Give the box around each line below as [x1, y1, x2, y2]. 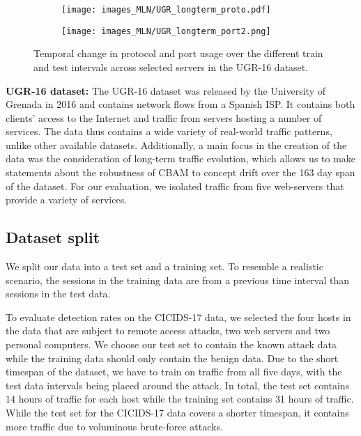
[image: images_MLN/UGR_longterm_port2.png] [61, 26, 271, 36]
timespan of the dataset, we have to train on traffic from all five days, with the [6, 364, 342, 379]
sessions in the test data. [6, 286, 111, 301]
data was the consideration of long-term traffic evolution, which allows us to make [6, 151, 356, 166]
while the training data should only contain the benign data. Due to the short [6, 350, 339, 365]
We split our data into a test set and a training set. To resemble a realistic [6, 259, 323, 274]
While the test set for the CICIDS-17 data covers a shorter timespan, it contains [6, 405, 349, 419]
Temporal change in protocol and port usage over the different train [33, 46, 323, 61]
